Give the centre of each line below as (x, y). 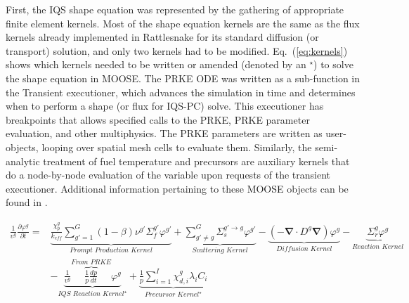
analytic (23, 161)
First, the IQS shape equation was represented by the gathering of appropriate (175, 9)
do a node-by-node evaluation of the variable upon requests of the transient (168, 175)
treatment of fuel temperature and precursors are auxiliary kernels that (196, 161)
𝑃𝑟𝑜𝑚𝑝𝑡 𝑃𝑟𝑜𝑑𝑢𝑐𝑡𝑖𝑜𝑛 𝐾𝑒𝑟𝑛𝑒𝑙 (111, 250)
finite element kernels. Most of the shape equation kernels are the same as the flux (183, 23)
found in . (27, 202)
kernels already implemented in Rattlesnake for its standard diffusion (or (162, 37)
